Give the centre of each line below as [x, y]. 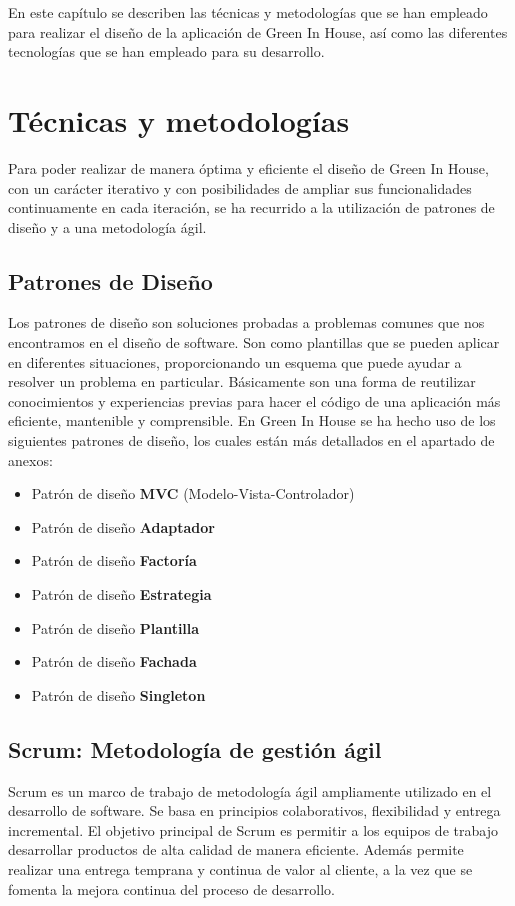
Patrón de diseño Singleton [118, 694]
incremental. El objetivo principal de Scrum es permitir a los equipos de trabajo [253, 829]
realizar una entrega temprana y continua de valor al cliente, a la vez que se [240, 868]
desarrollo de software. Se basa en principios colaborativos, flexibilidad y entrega [254, 810]
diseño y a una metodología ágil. [107, 226]
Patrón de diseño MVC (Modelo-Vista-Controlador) [193, 493]
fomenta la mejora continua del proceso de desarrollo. [171, 888]
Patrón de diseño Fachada [114, 661]
